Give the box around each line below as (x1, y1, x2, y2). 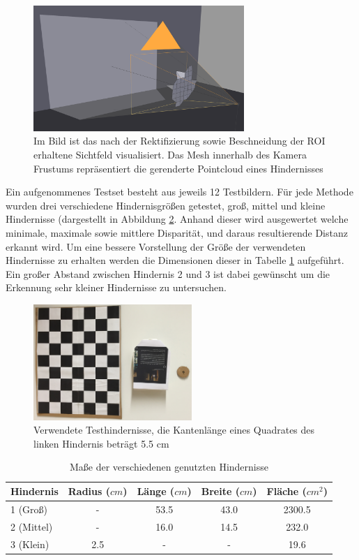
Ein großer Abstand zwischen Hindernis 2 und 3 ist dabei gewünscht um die (6, 266, 330, 281)
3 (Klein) (10, 536, 49, 551)
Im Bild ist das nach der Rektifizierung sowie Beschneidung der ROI (33, 133, 326, 148)
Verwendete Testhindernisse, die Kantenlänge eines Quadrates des (33, 422, 315, 437)
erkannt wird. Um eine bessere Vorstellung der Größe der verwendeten (6, 239, 306, 253)
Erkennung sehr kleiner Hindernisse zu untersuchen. (6, 280, 227, 295)
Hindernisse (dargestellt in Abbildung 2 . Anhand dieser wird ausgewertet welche (6, 212, 349, 226)
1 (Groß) (10, 501, 48, 516)
